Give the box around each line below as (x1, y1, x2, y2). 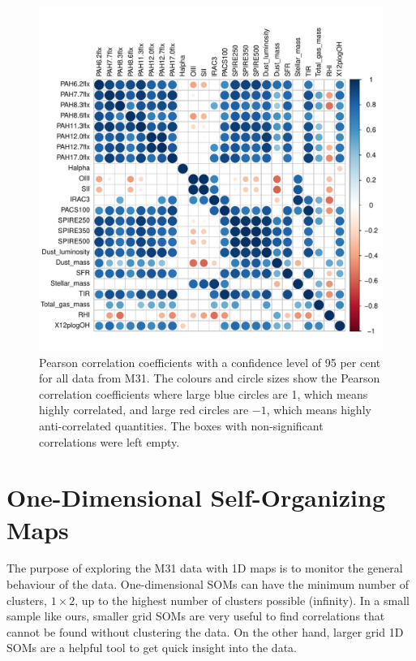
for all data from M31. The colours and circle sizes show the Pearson (39, 369, 380, 387)
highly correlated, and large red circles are (39, 401, 249, 418)
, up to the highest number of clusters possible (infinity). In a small (75, 591, 410, 608)
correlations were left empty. (39, 433, 180, 450)
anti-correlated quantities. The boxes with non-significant (39, 417, 324, 434)
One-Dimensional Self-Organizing (6, 481, 386, 514)
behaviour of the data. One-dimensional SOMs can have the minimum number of (6, 576, 410, 593)
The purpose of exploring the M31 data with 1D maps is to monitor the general (6, 559, 403, 577)
